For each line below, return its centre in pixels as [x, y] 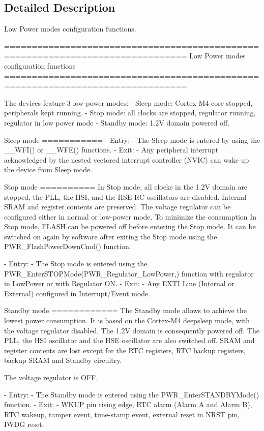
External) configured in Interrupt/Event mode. [77, 293]
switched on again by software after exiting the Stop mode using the [111, 236]
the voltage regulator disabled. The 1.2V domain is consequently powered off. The [132, 330]
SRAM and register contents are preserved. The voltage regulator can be [118, 207]
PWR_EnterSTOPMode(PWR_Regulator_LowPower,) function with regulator [129, 273]
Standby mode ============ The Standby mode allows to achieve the [125, 310]
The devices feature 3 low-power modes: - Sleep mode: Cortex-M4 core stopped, [128, 102]
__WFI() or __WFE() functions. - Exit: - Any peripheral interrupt [111, 150]
